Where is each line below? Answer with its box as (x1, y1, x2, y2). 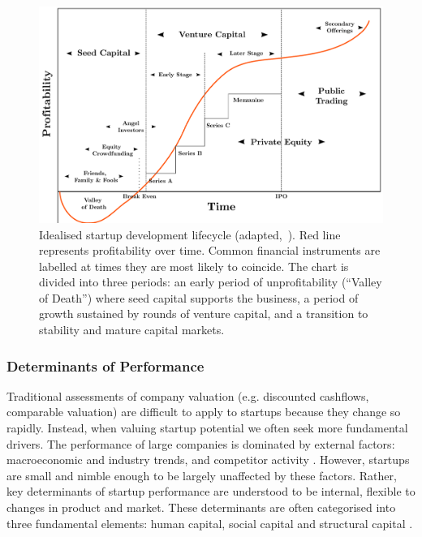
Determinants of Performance (6, 355, 205, 376)
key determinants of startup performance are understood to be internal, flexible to (6, 483, 416, 500)
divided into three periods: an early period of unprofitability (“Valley (39, 273, 382, 290)
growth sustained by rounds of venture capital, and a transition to (39, 305, 368, 322)
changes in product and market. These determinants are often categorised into (6, 499, 396, 516)
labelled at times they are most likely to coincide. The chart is (39, 257, 349, 274)
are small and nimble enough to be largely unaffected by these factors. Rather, (6, 466, 397, 483)
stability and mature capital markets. (39, 321, 225, 338)
